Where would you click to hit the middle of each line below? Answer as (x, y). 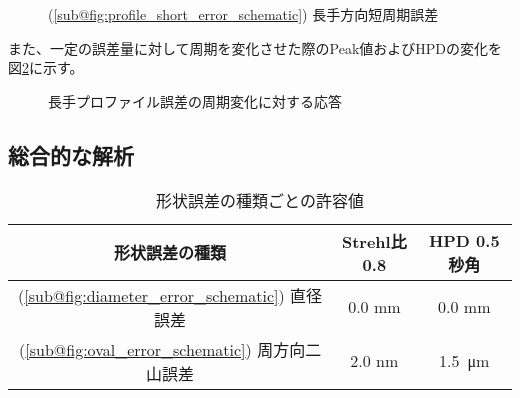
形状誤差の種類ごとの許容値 (260, 200)
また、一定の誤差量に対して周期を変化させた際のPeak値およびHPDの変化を (255, 47)
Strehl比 (374, 241)
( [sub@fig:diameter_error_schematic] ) (151, 295)
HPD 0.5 (464, 240)
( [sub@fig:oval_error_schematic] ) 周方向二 (170, 349)
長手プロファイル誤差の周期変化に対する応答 (195, 100)
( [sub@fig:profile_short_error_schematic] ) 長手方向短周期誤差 (243, 14)
